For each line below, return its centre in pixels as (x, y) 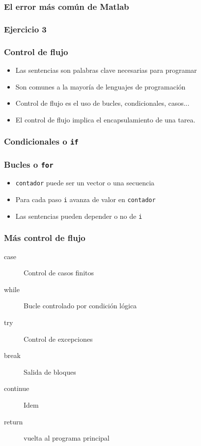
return (14, 421)
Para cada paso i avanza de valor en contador (86, 199)
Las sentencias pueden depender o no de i (79, 216)
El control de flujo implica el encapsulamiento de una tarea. (105, 119)
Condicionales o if (41, 141)
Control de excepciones (58, 339)
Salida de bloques (50, 372)
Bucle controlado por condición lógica (80, 306)
